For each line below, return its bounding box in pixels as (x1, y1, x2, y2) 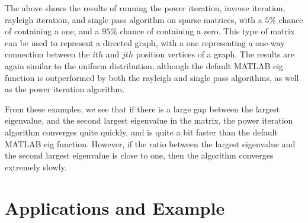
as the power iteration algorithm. (5, 83, 125, 95)
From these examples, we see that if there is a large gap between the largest (5, 102, 280, 115)
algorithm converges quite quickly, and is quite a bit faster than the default (5, 125, 278, 138)
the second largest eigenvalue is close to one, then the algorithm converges (5, 149, 274, 161)
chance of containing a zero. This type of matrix (120, 25, 295, 37)
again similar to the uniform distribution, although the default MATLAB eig (5, 59, 284, 72)
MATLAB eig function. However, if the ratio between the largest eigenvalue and (5, 137, 296, 150)
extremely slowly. (5, 160, 67, 173)
